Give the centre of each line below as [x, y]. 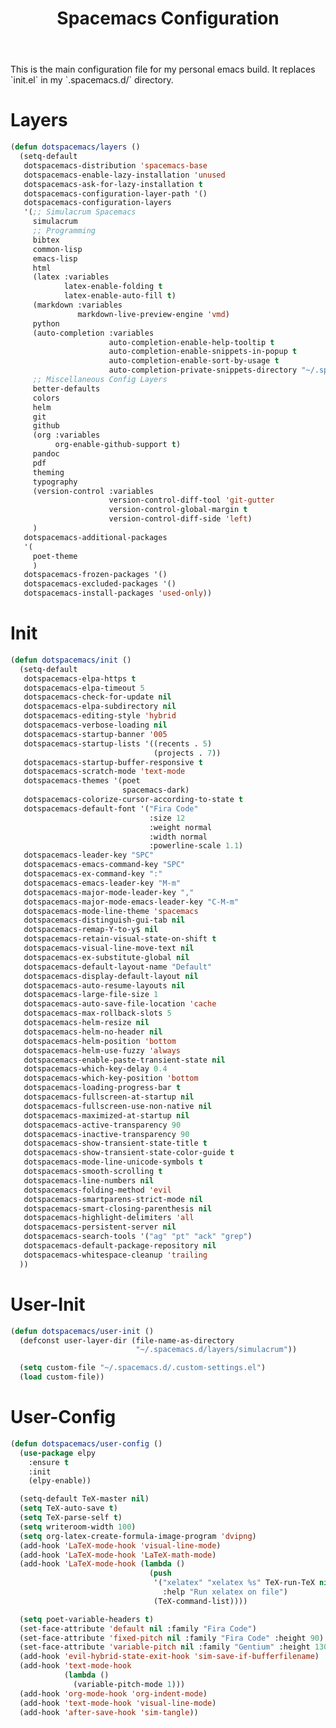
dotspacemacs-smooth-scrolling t [93, 1172]
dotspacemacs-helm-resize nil [86, 1023]
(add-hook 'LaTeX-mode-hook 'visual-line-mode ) [120, 1545]
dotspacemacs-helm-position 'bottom [100, 1041]
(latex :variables [71, 277]
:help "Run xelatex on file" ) [225, 1592]
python [46, 323]
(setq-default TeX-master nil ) [84, 1499]
